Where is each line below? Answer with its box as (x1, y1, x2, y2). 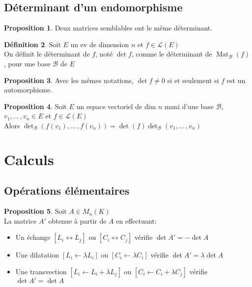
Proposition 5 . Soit (4, 206, 67, 216)
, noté (95, 49, 113, 59)
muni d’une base (165, 101, 214, 111)
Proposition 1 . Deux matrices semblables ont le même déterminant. (4, 23, 213, 33)
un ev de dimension (70, 39, 129, 49)
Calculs (4, 149, 54, 169)
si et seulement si (167, 75, 219, 85)
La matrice (4, 215, 37, 226)
